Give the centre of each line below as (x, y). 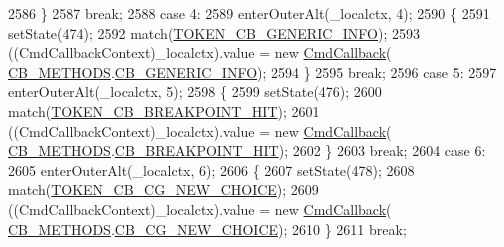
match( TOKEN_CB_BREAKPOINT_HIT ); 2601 (164, 110)
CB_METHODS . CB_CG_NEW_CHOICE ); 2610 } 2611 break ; (207, 228)
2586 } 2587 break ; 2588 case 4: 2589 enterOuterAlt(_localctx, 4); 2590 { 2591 (249, 13)
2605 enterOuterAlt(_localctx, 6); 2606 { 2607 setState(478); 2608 (211, 169)
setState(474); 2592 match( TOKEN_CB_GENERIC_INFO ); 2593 (214, 32)
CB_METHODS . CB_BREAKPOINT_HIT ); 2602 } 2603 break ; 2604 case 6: (247, 150)
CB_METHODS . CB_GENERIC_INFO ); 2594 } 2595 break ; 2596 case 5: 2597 (252, 71)
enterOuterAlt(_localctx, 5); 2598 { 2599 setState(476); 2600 (195, 91)
